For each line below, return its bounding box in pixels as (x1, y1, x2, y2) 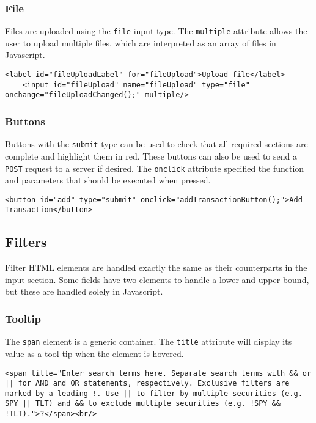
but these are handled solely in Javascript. (5, 285, 163, 298)
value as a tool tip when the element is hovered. (5, 347, 184, 359)
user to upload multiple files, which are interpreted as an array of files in (5, 36, 276, 49)
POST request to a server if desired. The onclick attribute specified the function (5, 161, 304, 174)
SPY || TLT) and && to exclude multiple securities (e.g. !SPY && (5, 399, 281, 408)
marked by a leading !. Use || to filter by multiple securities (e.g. (5, 389, 303, 398)
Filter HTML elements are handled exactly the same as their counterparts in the (5, 261, 307, 274)
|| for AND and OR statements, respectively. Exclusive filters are (5, 379, 290, 388)
